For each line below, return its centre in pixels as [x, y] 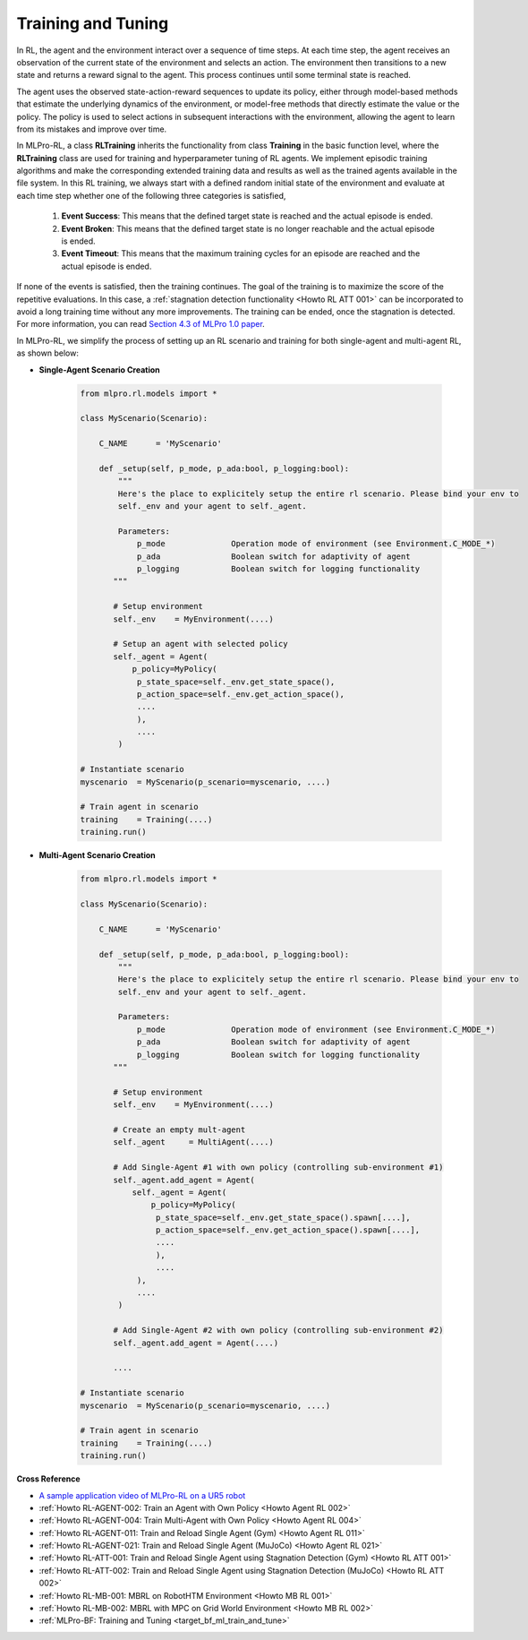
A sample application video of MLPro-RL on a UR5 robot [142, 1495]
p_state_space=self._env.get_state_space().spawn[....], [283, 1217]
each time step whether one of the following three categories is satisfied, [151, 195]
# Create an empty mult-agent [179, 1129]
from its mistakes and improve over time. [92, 129]
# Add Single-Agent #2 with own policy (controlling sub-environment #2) [278, 1331]
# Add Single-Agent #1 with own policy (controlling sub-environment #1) [278, 1168]
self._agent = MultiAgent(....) [194, 1142]
